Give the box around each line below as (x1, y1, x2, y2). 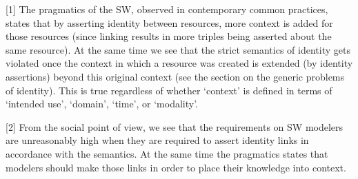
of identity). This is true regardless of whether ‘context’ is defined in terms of (6, 83, 332, 97)
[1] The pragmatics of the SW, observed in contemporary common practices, (6, 2, 328, 16)
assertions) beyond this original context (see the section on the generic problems (6, 69, 345, 83)
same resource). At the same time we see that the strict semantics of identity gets (6, 42, 350, 56)
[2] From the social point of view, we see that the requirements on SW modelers (6, 119, 344, 134)
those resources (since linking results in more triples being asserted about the (6, 29, 332, 43)
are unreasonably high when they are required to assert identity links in (6, 133, 309, 147)
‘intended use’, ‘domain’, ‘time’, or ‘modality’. (6, 96, 198, 111)
